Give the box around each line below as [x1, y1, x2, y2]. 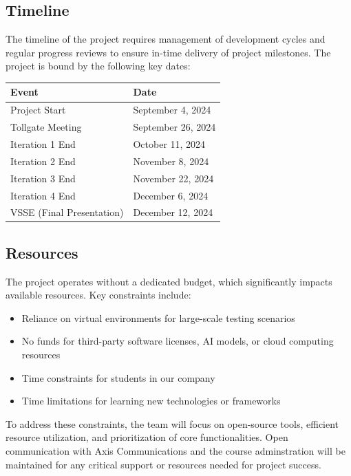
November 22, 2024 [133, 171, 214, 185]
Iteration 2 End [10, 153, 76, 168]
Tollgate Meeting [10, 120, 82, 134]
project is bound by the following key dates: [6, 58, 191, 73]
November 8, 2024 [133, 153, 209, 168]
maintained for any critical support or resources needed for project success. [6, 457, 321, 471]
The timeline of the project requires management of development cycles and [6, 32, 326, 46]
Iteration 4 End [10, 188, 76, 202]
